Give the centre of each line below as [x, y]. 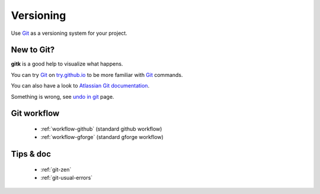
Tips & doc [31, 154]
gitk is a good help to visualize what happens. [67, 64]
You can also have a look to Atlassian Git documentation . [80, 86]
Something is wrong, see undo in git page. [63, 96]
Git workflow [35, 113]
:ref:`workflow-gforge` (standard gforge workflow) [102, 137]
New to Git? [33, 50]
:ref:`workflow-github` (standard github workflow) [101, 129]
